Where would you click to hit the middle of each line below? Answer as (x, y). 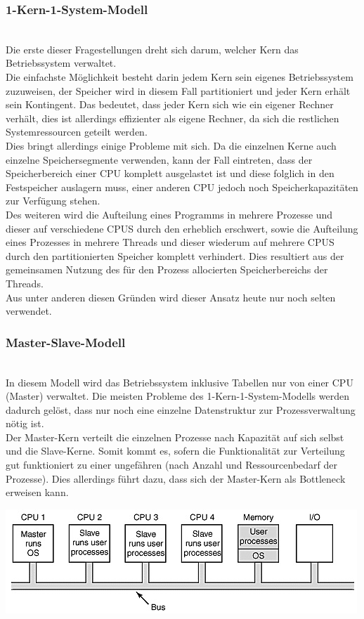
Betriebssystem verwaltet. (61, 63)
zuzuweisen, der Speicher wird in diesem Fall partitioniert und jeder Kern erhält (178, 90)
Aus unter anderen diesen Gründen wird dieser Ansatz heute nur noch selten (171, 297)
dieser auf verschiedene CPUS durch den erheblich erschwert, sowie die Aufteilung (182, 228)
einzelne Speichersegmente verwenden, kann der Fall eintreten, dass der (159, 159)
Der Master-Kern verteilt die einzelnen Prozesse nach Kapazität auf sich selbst (175, 437)
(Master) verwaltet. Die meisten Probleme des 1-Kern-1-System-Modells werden (177, 396)
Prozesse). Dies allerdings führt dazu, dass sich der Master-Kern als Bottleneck (176, 478)
